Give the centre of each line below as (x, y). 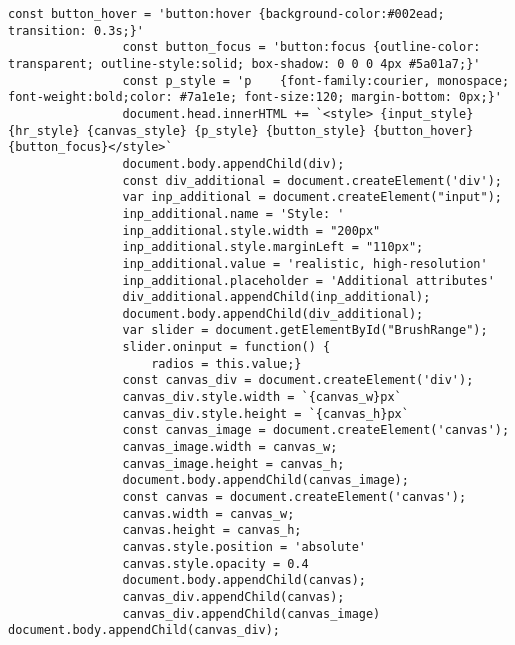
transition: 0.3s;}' (76, 30)
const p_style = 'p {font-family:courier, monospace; (316, 80)
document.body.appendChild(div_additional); (273, 313)
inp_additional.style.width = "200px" (251, 230)
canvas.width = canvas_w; (208, 513)
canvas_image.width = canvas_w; (230, 447)
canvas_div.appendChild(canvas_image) (251, 613)
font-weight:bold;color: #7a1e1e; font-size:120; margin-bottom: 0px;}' (255, 97)
